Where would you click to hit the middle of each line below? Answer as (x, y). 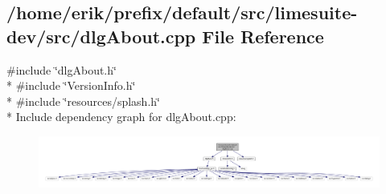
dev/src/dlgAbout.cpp (101, 36)
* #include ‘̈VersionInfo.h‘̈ (71, 85)
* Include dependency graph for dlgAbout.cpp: (121, 117)
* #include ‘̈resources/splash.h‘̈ (83, 101)
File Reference (263, 36)
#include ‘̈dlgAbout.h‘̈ (62, 69)
